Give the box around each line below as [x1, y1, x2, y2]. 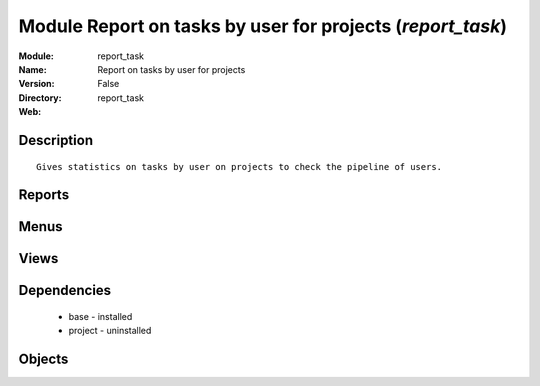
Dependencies [18, 282, 112, 299]
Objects [18, 351, 69, 368]
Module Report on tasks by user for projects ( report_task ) [18, 15, 507, 37]
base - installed [68, 310, 133, 322]
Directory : [18, 91, 62, 104]
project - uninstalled [68, 325, 152, 337]
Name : [18, 63, 47, 75]
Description [18, 131, 94, 149]
